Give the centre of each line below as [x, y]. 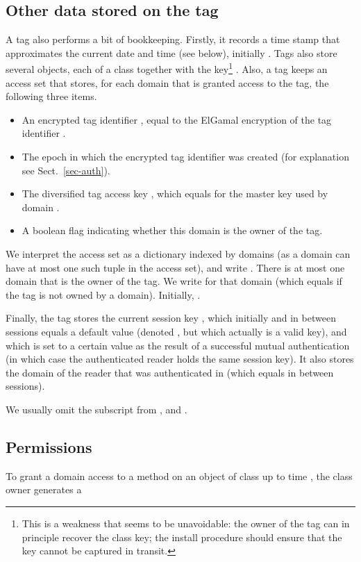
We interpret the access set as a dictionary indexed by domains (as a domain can [178, 253]
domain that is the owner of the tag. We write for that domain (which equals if [174, 281]
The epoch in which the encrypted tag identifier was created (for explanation [185, 157]
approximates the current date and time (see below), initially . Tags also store [171, 52]
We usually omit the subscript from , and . [96, 409]
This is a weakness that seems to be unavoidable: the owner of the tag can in [186, 523]
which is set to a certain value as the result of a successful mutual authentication [178, 345]
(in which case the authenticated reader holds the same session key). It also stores [180, 359]
